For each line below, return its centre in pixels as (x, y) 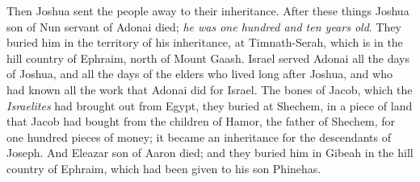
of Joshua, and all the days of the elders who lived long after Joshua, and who (199, 74)
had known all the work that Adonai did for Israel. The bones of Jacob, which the (210, 89)
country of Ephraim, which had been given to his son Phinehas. (164, 168)
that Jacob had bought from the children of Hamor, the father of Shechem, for (201, 121)
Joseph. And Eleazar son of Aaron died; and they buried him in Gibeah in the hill (210, 153)
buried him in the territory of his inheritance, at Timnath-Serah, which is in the (205, 42)
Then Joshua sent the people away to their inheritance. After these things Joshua (208, 10)
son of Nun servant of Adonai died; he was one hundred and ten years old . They (204, 26)
